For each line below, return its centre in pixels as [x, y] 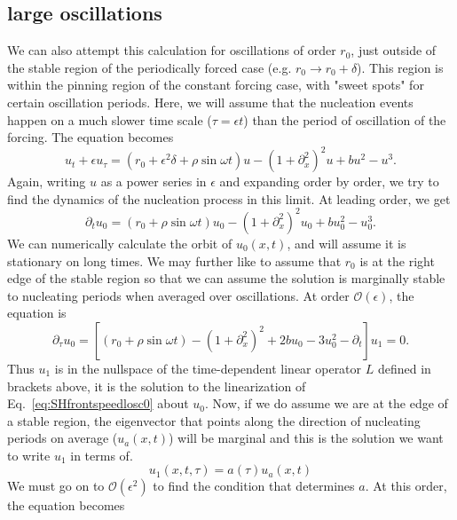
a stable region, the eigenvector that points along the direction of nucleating [214, 420]
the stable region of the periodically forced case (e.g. [150, 67]
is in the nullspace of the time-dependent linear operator [208, 368]
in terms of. [102, 455]
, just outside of [394, 50]
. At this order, [406, 486]
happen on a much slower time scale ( [110, 119]
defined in [404, 368]
